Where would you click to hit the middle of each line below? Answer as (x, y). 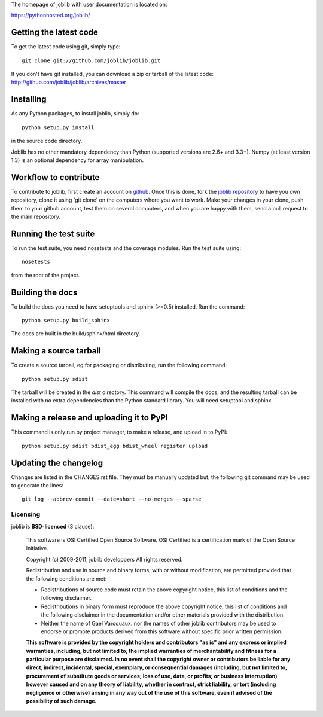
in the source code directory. (47, 141)
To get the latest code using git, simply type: (66, 47)
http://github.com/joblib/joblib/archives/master (69, 82)
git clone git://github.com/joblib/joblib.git (91, 60)
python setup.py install (58, 127)
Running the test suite (53, 234)
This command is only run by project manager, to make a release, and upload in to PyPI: (119, 432)
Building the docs (44, 292)
